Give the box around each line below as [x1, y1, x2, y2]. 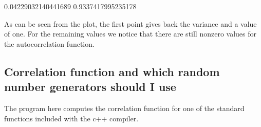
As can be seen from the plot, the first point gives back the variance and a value [4, 18, 257, 29]
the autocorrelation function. [4, 38, 95, 49]
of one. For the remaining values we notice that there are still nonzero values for [4, 28, 257, 39]
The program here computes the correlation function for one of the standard [4, 102, 245, 113]
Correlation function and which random [4, 63, 220, 79]
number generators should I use [4, 79, 176, 95]
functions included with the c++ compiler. [4, 113, 139, 123]
